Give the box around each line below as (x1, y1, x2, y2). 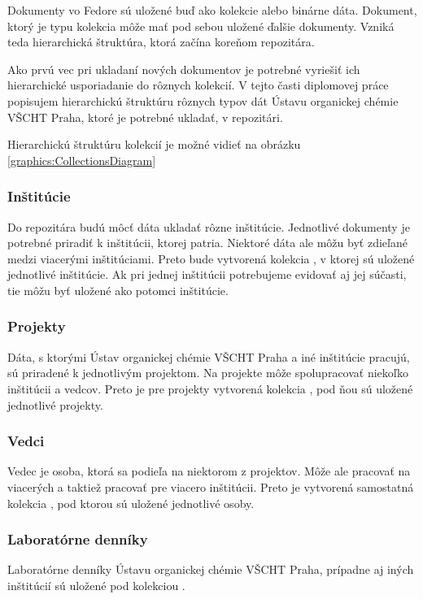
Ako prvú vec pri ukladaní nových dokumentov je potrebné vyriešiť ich (7, 60, 360, 77)
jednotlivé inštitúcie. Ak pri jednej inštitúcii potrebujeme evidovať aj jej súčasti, (7, 266, 407, 283)
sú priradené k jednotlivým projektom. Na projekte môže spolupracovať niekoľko (7, 364, 409, 381)
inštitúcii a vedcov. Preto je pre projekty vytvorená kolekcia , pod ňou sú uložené (7, 380, 413, 397)
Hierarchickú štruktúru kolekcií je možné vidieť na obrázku (7, 136, 301, 153)
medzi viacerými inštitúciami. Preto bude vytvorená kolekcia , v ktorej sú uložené (7, 250, 415, 267)
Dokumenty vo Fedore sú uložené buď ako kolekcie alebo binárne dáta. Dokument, (7, 2, 417, 18)
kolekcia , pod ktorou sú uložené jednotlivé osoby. (7, 494, 255, 511)
